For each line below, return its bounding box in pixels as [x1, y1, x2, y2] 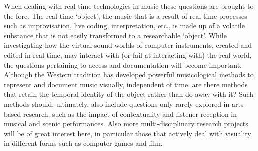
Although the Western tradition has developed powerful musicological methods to [4, 69, 254, 80]
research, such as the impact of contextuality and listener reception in [23, 108, 237, 119]
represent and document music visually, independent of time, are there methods [4, 79, 248, 89]
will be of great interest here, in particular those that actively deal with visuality [4, 128, 251, 138]
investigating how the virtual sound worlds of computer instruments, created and [4, 40, 252, 50]
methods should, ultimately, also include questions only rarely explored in [4, 98, 230, 109]
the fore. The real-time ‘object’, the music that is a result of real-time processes [4, 10, 247, 21]
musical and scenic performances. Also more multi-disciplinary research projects [4, 118, 248, 129]
